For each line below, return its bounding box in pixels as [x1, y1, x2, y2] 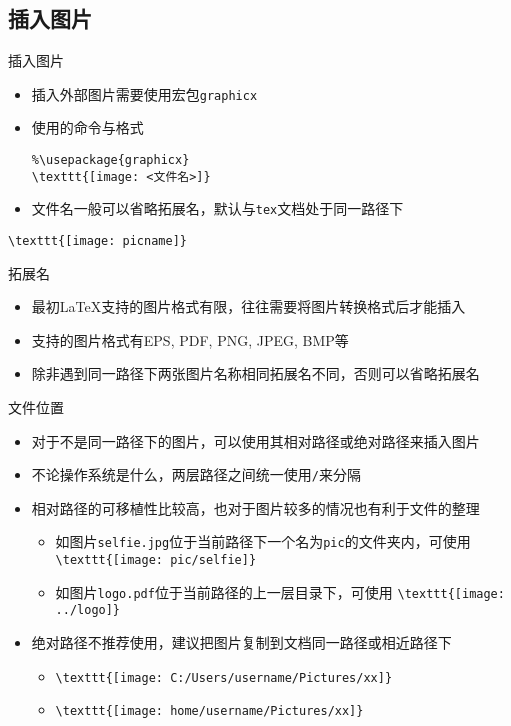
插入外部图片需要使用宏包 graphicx [31, 83, 258, 104]
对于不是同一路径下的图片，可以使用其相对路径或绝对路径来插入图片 [31, 430, 480, 451]
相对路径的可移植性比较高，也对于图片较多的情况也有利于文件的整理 [31, 497, 480, 518]
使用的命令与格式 [31, 117, 144, 138]
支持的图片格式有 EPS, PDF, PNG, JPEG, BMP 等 [31, 329, 349, 350]
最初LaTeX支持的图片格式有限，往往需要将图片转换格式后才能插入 [31, 296, 466, 317]
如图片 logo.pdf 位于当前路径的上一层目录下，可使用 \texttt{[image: [55, 581, 505, 602]
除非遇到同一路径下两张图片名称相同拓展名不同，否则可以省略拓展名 [31, 363, 480, 384]
